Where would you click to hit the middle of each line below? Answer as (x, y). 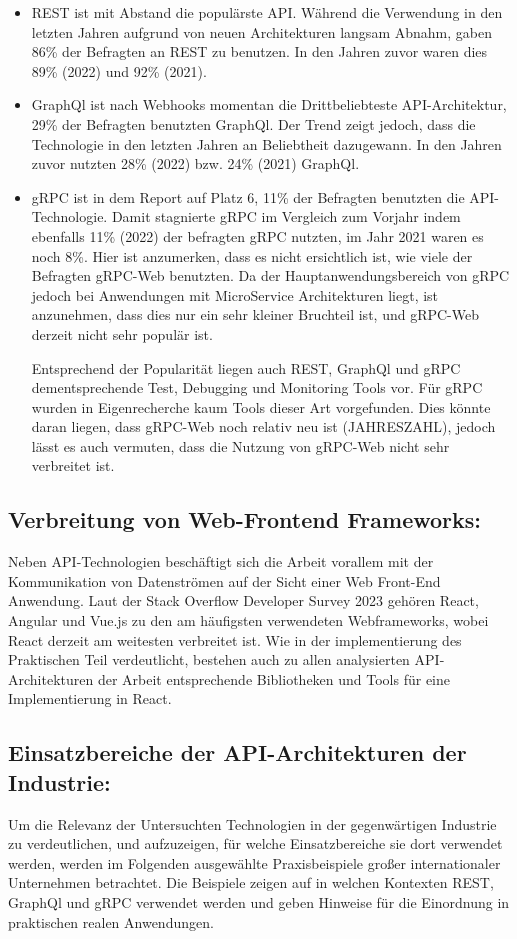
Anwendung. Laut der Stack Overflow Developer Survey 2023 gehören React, (243, 600)
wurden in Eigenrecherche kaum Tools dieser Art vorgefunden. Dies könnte (261, 406)
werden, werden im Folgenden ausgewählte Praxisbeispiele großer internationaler (254, 862)
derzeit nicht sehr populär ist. (122, 333)
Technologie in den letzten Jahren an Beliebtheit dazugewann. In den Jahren (266, 143)
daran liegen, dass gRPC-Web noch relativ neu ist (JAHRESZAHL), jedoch (263, 426)
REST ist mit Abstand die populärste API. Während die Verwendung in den (267, 12)
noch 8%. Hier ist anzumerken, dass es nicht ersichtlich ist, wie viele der (252, 255)
